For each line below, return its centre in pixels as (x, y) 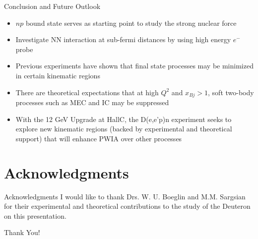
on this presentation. (35, 215)
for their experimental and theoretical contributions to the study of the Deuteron (127, 206)
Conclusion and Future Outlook (52, 6)
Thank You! (22, 232)
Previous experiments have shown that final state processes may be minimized (134, 66)
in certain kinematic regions (58, 75)
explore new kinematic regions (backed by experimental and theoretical (124, 129)
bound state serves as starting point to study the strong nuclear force (131, 23)
